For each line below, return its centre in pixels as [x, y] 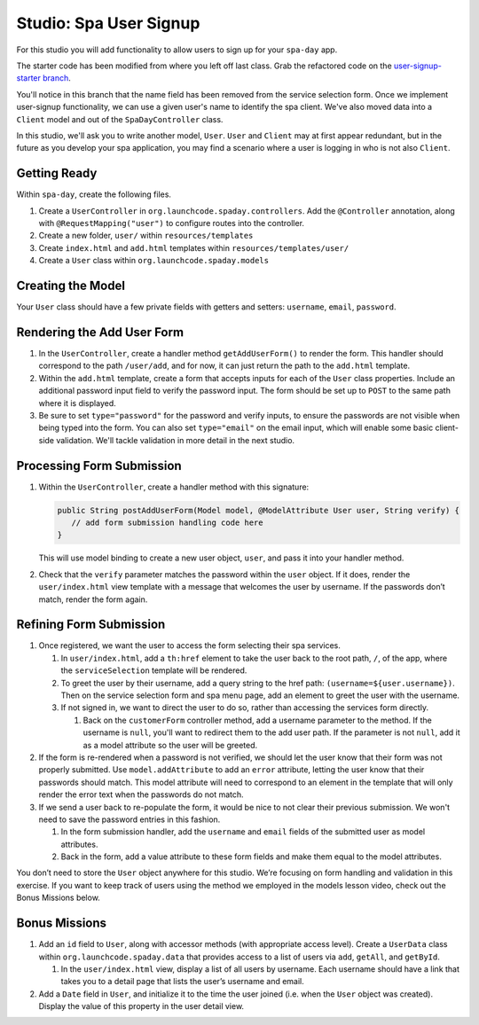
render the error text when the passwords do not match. [141, 794]
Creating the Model [71, 285]
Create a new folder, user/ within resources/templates [146, 236]
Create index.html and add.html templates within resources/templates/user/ [194, 247]
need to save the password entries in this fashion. [130, 819]
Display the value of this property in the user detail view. [141, 1006]
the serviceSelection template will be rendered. [154, 670]
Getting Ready [57, 173]
